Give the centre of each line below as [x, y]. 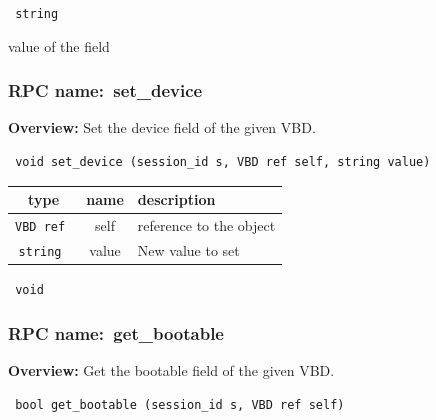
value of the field [59, 45]
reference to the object [206, 225]
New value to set [188, 249]
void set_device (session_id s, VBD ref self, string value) [223, 162]
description [176, 199]
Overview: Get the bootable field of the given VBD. [171, 369]
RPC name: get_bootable [116, 332]
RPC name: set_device [105, 90]
